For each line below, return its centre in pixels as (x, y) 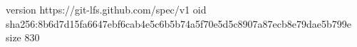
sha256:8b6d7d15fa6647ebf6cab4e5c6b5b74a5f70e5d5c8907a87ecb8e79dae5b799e (179, 23)
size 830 (23, 37)
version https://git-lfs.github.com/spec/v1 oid (106, 9)
